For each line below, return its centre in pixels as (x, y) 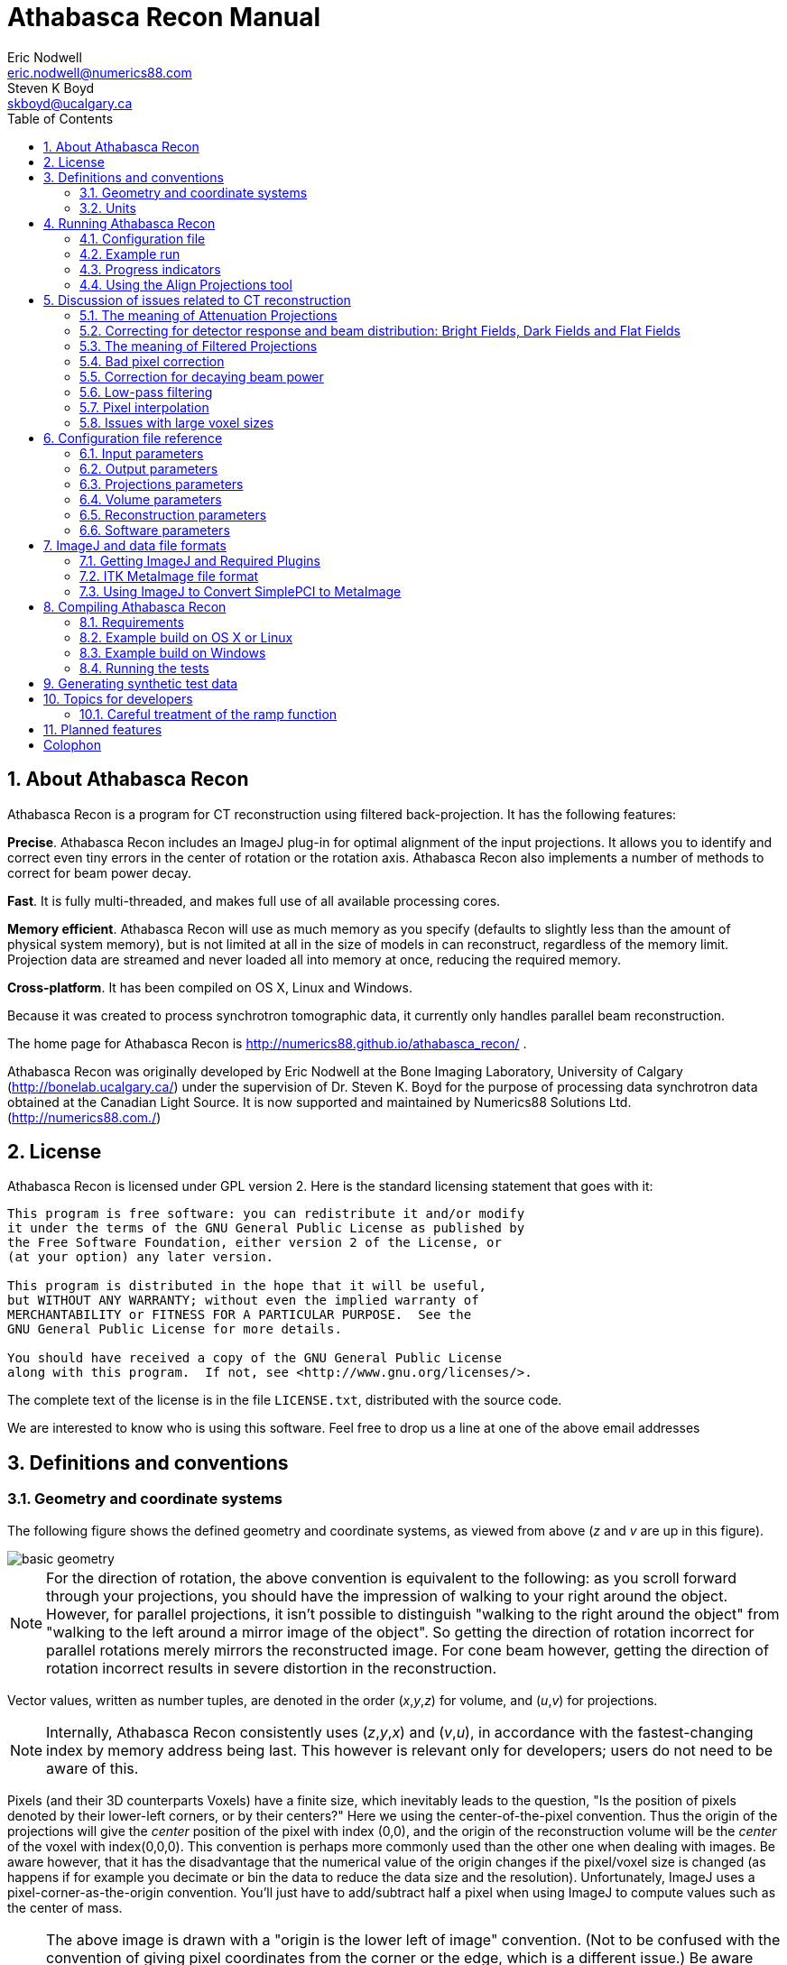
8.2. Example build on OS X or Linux (186, 637)
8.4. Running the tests (144, 668)
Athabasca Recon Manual (164, 17)
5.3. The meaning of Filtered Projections (199, 346)
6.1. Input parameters (142, 453)
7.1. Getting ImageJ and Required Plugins (200, 560)
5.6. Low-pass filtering (146, 392)
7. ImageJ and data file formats (135, 545)
